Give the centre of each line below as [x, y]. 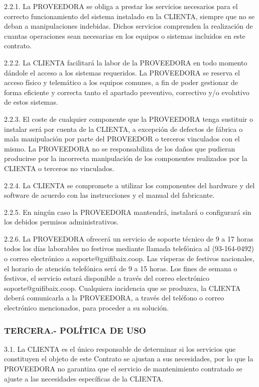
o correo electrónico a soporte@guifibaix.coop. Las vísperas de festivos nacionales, [129, 258]
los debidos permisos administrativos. [61, 222]
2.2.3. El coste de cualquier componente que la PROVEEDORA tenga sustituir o [128, 119]
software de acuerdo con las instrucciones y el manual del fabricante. [109, 195]
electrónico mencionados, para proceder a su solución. [87, 308]
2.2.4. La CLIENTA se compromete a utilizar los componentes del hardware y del [129, 185]
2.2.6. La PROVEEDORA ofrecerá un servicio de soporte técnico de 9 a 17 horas [129, 238]
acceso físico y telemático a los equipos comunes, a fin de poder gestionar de [121, 82]
